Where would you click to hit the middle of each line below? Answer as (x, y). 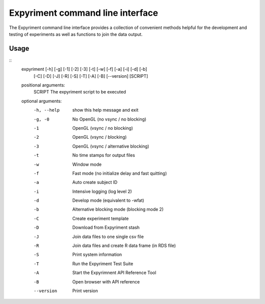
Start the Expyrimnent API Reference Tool (114, 273)
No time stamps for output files (104, 155)
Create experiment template (101, 218)
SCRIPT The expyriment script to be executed (80, 92)
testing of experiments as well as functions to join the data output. (76, 34)
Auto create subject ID (95, 182)
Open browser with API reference (106, 282)
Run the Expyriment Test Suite (103, 264)
